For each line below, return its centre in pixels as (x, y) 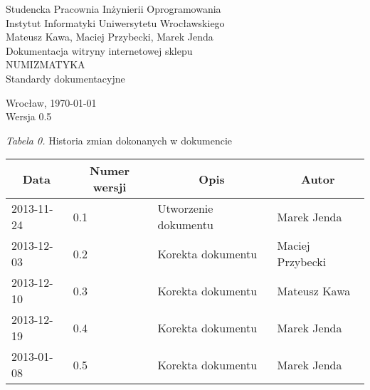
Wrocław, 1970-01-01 (51, 102)
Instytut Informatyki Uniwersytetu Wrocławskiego (115, 22)
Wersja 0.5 (29, 116)
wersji (110, 187)
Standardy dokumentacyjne (65, 78)
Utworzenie (185, 209)
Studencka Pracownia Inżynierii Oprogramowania (113, 9)
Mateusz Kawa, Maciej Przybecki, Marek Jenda (110, 37)
